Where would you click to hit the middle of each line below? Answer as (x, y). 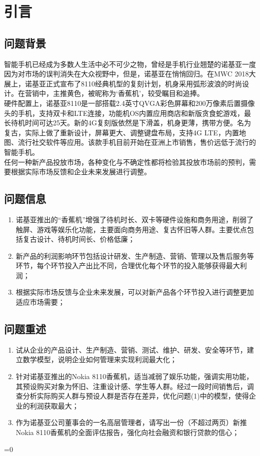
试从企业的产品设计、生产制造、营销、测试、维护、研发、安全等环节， (131, 349)
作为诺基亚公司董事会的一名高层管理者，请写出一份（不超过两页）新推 (131, 422)
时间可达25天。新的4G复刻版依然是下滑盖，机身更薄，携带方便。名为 (138, 123)
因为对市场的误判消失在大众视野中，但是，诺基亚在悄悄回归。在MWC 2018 (126, 74)
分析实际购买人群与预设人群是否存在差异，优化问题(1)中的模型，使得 (136, 396)
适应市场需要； (40, 302)
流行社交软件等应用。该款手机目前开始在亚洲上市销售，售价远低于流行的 (137, 142)
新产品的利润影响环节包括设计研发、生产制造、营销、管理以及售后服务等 (135, 255)
